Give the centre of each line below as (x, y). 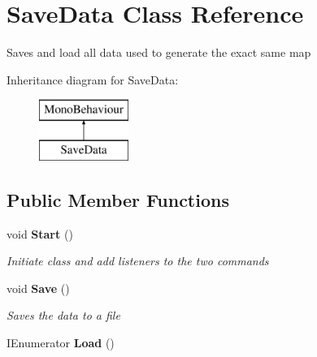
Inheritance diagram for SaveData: (93, 79)
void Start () (40, 233)
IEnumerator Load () (61, 343)
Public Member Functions (118, 199)
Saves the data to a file (63, 315)
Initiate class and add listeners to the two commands (138, 261)
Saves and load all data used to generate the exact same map (159, 52)
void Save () (38, 288)
